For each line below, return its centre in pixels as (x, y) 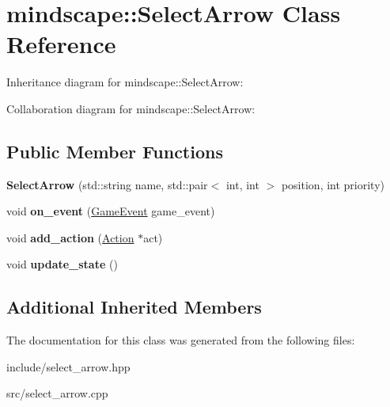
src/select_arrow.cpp (57, 393)
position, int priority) (333, 184)
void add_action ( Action (70, 237)
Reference (61, 44)
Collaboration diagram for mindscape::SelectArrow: (131, 108)
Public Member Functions (115, 151)
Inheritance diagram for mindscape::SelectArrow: (125, 82)
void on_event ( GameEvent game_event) (111, 211)
